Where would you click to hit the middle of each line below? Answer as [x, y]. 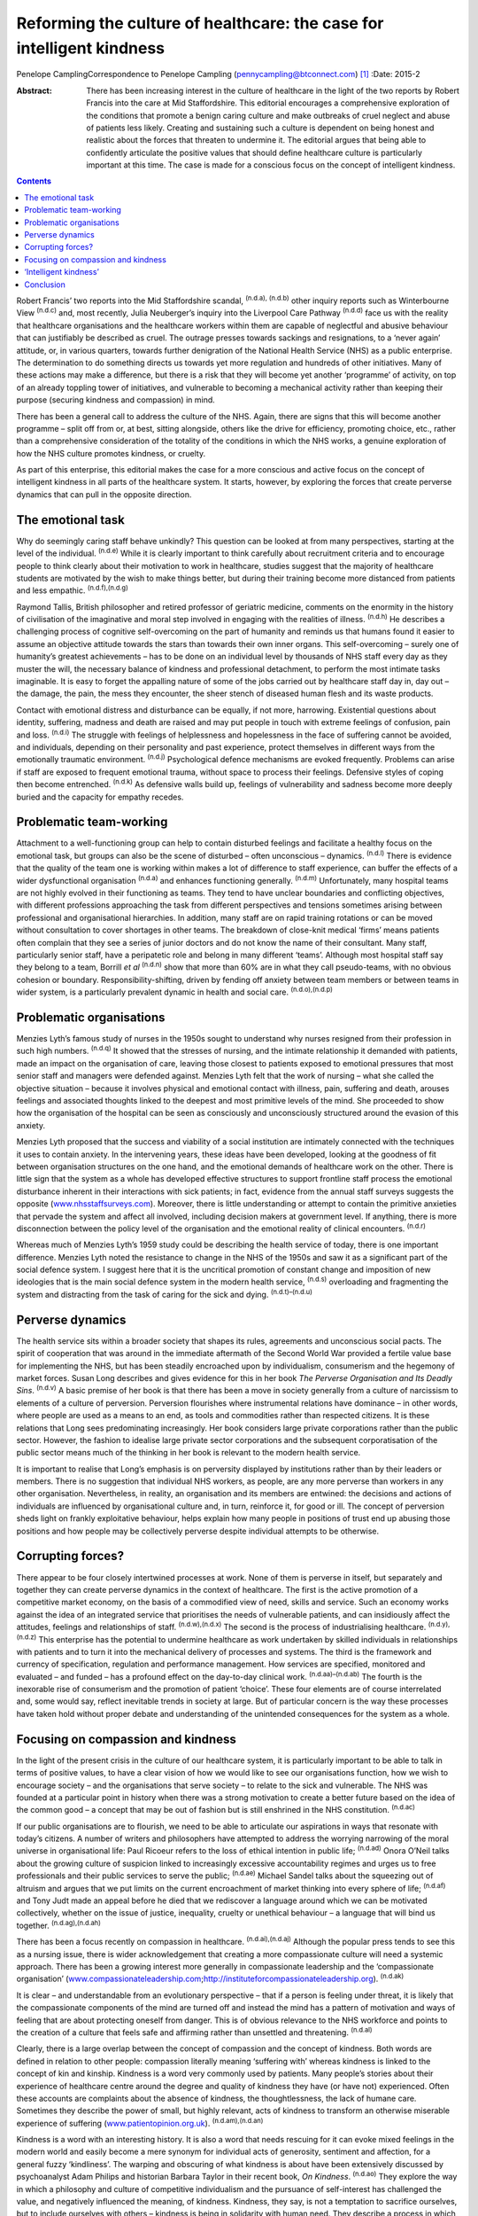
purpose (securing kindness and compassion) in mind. [116, 400]
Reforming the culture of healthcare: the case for [200, 23]
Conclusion [45, 285]
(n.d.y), [439, 1625]
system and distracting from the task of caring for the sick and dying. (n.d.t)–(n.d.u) [165, 1294]
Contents [34, 181]
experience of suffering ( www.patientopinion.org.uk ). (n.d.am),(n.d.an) [140, 2122]
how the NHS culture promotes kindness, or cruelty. [111, 453]
